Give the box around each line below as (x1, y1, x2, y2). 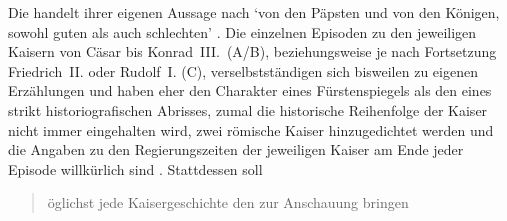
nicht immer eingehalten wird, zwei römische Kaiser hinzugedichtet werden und (8, 119, 494, 140)
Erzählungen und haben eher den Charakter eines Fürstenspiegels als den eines (8, 80, 492, 101)
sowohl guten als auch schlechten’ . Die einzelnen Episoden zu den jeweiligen (8, 21, 477, 42)
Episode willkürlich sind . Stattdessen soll (8, 158, 263, 179)
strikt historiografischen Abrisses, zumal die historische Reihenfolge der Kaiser (8, 99, 488, 120)
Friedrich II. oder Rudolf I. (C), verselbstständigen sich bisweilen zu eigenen (8, 60, 478, 81)
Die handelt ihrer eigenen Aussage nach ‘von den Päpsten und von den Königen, (8, 2, 500, 22)
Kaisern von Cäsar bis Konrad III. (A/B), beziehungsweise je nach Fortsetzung (8, 41, 497, 62)
